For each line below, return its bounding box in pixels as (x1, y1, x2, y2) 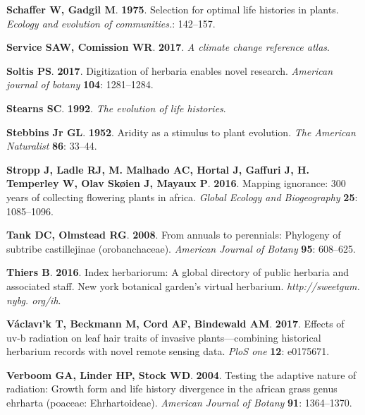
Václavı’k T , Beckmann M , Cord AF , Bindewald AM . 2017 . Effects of (6, 316, 345, 331)
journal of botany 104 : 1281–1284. (6, 77, 154, 92)
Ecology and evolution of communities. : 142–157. (6, 16, 216, 30)
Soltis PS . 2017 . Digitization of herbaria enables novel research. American (6, 63, 333, 78)
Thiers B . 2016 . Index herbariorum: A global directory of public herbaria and (6, 265, 349, 279)
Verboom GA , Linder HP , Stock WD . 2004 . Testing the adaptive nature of (6, 367, 357, 382)
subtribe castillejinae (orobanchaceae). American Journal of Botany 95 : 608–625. (6, 241, 356, 255)
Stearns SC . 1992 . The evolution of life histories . (6, 100, 226, 115)
